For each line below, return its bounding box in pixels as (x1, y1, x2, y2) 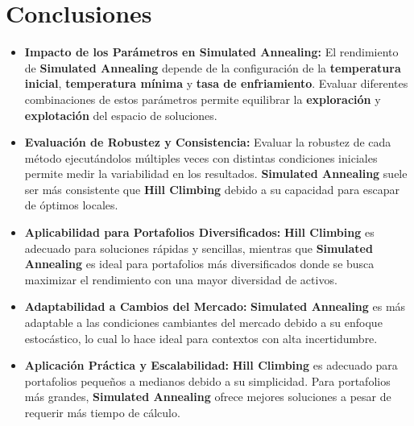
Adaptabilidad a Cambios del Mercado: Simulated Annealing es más (24, 298, 406, 315)
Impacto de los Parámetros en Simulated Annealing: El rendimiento (24, 43, 399, 60)
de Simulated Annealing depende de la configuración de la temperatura (24, 59, 401, 76)
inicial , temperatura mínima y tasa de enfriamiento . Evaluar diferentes (24, 75, 408, 92)
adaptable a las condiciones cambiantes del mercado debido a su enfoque (24, 314, 383, 331)
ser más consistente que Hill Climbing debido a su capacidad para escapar (24, 180, 400, 197)
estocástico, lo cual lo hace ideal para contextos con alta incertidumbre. (24, 329, 378, 346)
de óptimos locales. (24, 196, 118, 213)
